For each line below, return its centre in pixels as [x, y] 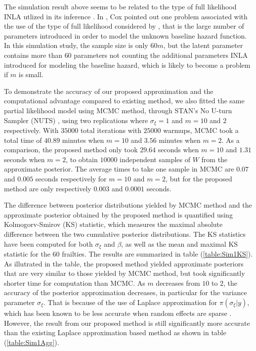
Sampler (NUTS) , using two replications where [76, 120]
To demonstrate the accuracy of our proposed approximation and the [109, 91]
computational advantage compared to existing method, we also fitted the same [124, 101]
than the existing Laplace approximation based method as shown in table [115, 332]
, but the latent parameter [203, 45]
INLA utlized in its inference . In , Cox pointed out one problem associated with [126, 16]
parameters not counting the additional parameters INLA [161, 55]
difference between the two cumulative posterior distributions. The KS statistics [125, 234]
